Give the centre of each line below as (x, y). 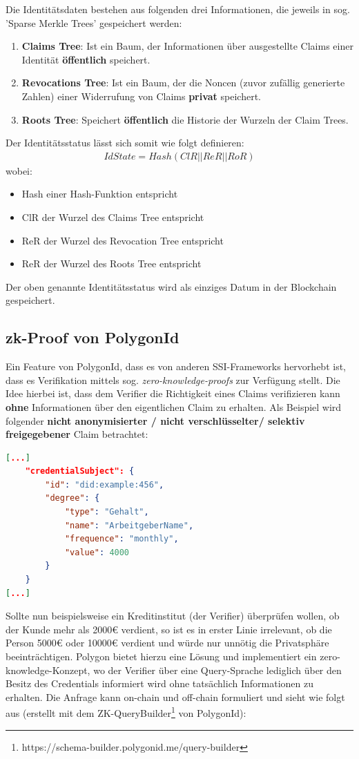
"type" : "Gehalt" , (107, 512)
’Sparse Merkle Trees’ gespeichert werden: (94, 22)
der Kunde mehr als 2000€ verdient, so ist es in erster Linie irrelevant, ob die (169, 629)
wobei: (19, 170)
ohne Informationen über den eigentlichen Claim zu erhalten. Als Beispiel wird (174, 406)
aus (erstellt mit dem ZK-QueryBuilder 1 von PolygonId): (126, 712)
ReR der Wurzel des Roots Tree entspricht (111, 263)
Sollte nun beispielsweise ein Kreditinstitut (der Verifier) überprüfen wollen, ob (173, 616)
